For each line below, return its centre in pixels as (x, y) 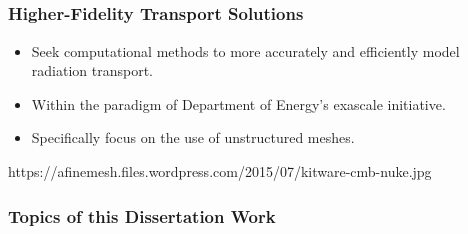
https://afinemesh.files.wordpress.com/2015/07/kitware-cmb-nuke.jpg (220, 171)
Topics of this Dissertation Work (142, 215)
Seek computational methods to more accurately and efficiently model (245, 50)
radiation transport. (92, 70)
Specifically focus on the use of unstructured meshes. (193, 137)
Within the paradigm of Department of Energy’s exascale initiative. (238, 103)
